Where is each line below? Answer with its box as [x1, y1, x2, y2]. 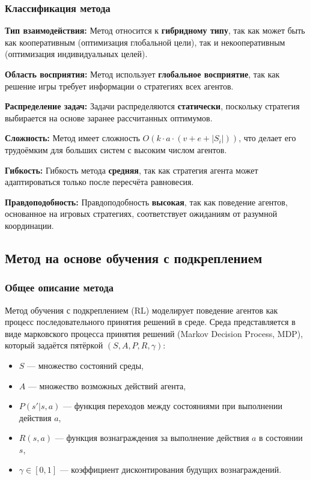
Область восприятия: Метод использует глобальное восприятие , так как [5, 68, 280, 80]
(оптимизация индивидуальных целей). [5, 47, 148, 60]
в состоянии [259, 431, 303, 444]
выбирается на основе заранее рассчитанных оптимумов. [5, 111, 213, 124]
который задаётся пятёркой [5, 339, 103, 351]
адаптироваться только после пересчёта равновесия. [5, 175, 194, 188]
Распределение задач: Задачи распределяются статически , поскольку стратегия [5, 100, 300, 112]
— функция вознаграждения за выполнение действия [55, 431, 249, 444]
